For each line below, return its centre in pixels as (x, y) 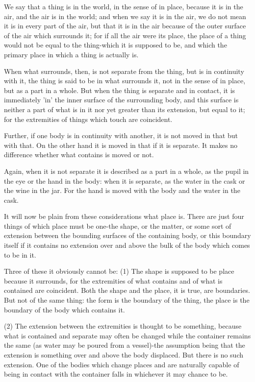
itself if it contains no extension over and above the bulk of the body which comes (127, 245)
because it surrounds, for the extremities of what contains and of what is (113, 280)
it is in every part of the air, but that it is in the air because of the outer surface (125, 26)
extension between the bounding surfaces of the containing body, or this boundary (127, 235)
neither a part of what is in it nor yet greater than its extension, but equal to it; (125, 109)
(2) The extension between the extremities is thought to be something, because (123, 326)
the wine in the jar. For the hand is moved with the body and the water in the (122, 190)
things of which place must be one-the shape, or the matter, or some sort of (118, 226)
